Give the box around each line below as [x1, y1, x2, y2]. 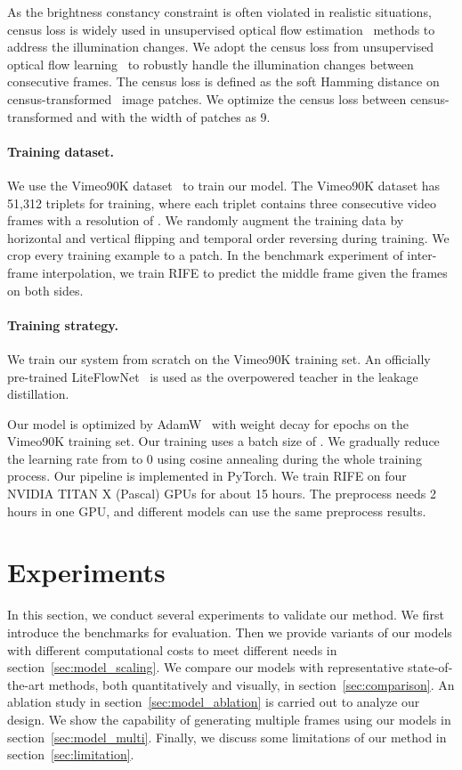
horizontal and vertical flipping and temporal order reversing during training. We [7, 228, 450, 247]
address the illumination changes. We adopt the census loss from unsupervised [7, 37, 434, 56]
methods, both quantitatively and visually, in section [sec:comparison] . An [48, 675, 455, 693]
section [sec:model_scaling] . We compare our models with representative [7, 658, 404, 677]
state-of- [408, 658, 453, 677]
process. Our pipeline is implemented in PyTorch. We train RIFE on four [7, 466, 407, 485]
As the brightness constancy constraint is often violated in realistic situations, [7, 3, 432, 20]
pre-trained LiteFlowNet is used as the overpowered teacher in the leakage [7, 367, 418, 385]
